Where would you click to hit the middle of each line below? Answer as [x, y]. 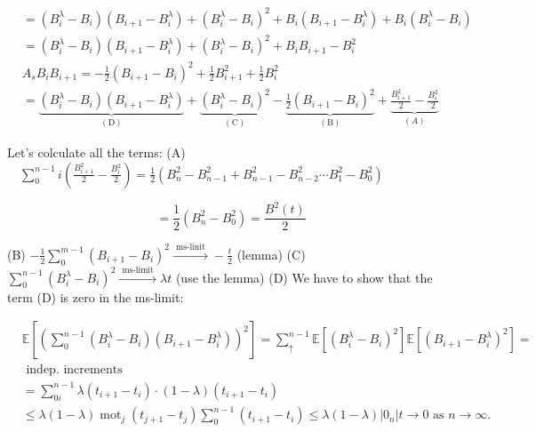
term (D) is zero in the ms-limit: [96, 296]
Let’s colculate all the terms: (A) [96, 152]
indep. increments [74, 370]
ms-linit [191, 248]
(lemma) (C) [271, 254]
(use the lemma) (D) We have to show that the [304, 277]
